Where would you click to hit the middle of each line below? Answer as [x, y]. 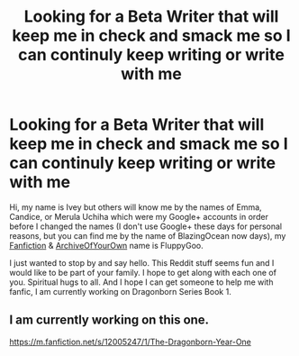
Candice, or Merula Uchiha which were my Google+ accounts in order [139, 216]
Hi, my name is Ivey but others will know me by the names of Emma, [136, 207]
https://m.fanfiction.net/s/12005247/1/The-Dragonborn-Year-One [131, 342]
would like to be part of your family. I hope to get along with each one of [143, 272]
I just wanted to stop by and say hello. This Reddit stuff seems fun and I [142, 262]
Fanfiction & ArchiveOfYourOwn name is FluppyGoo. [107, 245]
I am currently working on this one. [109, 320]
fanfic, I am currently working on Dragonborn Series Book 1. [120, 291]
